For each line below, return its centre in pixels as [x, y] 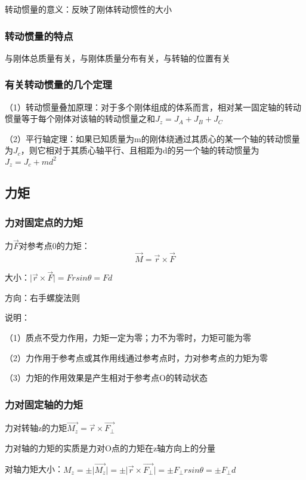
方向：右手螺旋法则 [42, 297]
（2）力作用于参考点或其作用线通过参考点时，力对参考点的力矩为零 [136, 357]
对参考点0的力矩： [54, 246]
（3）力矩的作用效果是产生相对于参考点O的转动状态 [106, 378]
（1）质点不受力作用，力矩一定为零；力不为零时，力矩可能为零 [128, 337]
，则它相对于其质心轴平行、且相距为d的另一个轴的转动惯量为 [140, 150]
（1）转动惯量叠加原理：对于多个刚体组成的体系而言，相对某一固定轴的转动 [153, 107]
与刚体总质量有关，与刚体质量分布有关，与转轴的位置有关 [118, 58]
